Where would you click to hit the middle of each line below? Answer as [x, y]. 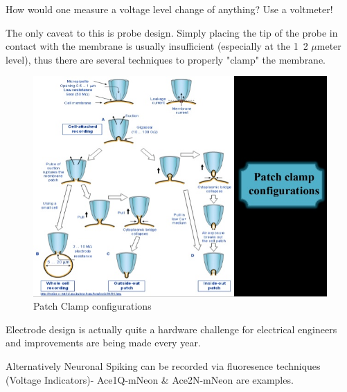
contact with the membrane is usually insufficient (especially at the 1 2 [157, 46]
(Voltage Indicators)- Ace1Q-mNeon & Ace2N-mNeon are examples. [150, 379]
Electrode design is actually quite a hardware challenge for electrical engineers [171, 329]
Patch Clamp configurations [92, 306]
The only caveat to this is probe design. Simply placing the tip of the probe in [172, 32]
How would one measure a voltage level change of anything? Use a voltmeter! [169, 9]
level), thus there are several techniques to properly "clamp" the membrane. [166, 59]
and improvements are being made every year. [103, 343]
